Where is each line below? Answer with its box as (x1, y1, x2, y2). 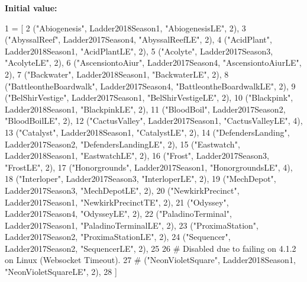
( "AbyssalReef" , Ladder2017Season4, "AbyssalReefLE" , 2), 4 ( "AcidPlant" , (5, 33, 272, 46)
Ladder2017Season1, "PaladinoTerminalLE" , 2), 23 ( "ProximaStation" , (5, 219, 259, 231)
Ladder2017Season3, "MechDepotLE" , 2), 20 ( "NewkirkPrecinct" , (5, 184, 240, 196)
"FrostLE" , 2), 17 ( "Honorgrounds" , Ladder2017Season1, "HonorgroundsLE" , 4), (5, 161, 293, 173)
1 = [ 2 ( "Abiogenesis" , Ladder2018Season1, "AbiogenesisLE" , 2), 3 (5, 21, 246, 34)
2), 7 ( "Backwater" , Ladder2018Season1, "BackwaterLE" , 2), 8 (5, 68, 229, 80)
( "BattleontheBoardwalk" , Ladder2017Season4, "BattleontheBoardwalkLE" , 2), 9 (5, 79, 296, 92)
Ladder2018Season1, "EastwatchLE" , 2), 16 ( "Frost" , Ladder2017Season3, (5, 149, 269, 162)
